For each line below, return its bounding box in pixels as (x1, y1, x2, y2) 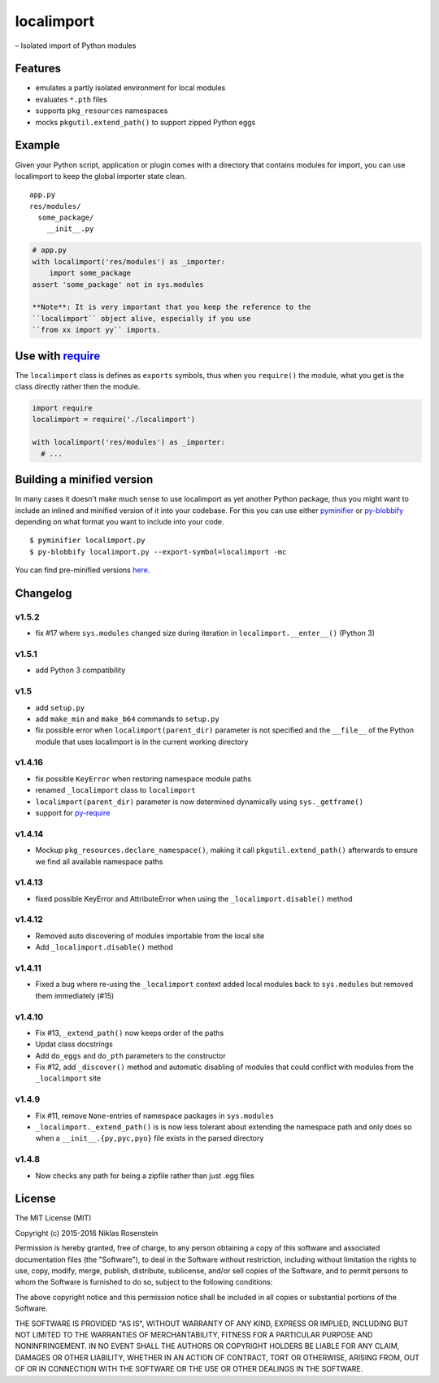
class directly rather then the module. (15, 382, 141, 392)
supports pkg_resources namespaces (35, 106, 168, 115)
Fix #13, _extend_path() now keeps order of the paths (35, 1028, 224, 1037)
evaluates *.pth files (35, 94, 107, 104)
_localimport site (35, 1073, 102, 1083)
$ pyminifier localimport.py (29, 536, 146, 545)
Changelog (15, 586, 72, 600)
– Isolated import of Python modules (15, 41, 137, 50)
